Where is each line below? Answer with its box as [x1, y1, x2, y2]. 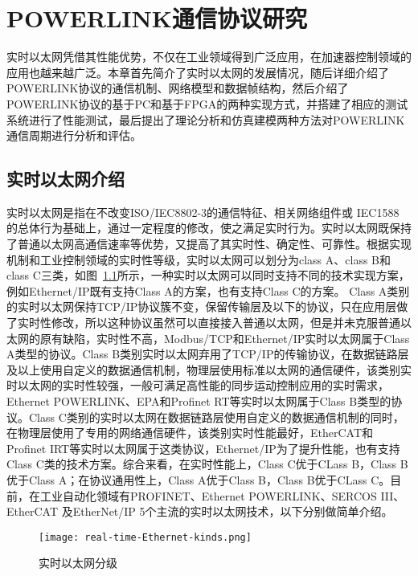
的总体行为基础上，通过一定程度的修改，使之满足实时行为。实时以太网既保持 [6, 219, 412, 236]
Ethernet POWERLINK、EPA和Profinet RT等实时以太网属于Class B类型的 [6, 393, 391, 410]
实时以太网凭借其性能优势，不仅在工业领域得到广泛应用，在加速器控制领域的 [6, 48, 412, 65]
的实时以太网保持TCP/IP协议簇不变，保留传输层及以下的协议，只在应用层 [6, 298, 397, 315]
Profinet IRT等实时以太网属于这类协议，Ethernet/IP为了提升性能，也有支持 [6, 439, 400, 456]
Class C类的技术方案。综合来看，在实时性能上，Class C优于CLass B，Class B [6, 455, 408, 472]
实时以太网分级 [39, 554, 117, 571]
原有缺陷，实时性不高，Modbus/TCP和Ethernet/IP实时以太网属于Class [39, 329, 410, 346]
